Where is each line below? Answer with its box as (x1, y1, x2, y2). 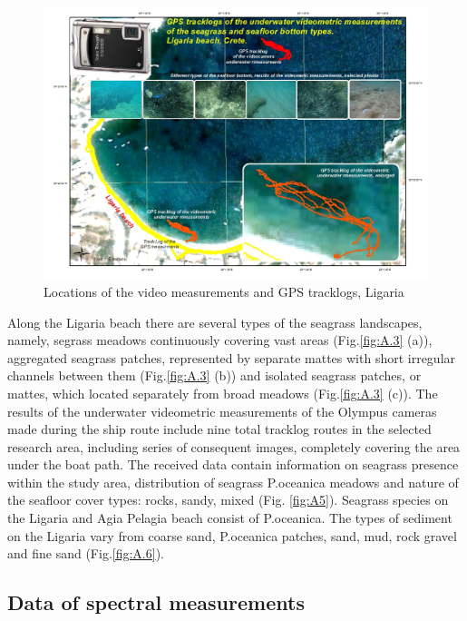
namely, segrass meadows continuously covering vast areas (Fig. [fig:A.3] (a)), (7, 330, 433, 350)
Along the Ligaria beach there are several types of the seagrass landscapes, (7, 312, 423, 331)
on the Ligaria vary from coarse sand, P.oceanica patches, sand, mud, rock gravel (7, 526, 457, 545)
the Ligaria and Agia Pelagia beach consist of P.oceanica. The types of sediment (7, 508, 452, 527)
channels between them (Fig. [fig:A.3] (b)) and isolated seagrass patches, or (7, 366, 422, 385)
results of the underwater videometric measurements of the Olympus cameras (7, 401, 437, 420)
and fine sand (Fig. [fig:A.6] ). (7, 544, 164, 563)
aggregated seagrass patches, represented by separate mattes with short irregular (7, 348, 456, 367)
